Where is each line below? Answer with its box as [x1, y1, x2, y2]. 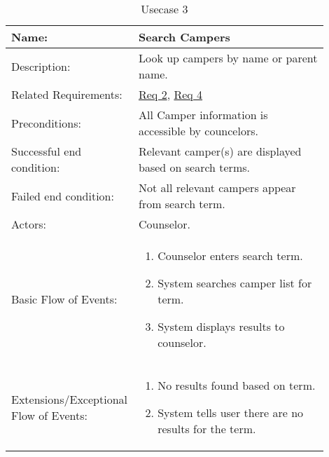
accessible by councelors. [138, 123, 258, 139]
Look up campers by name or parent [138, 50, 318, 66]
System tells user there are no [157, 404, 304, 421]
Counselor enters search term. [157, 247, 303, 264]
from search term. [138, 196, 225, 212]
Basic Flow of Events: [11, 291, 118, 307]
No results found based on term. [157, 377, 316, 393]
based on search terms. [138, 159, 250, 175]
